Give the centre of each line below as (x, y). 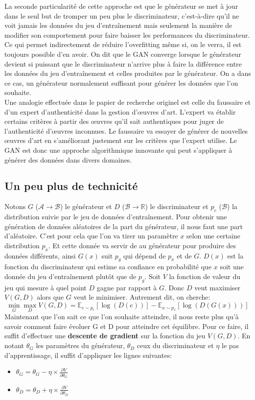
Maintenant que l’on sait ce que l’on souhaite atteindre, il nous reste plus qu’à (122, 317)
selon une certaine (213, 236)
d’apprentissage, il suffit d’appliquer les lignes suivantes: (88, 355)
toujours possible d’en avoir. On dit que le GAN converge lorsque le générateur (123, 54)
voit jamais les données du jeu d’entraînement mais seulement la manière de (118, 25)
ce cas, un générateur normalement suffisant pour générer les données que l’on (121, 82)
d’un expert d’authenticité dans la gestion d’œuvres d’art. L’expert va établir (120, 111)
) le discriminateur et (177, 206)
